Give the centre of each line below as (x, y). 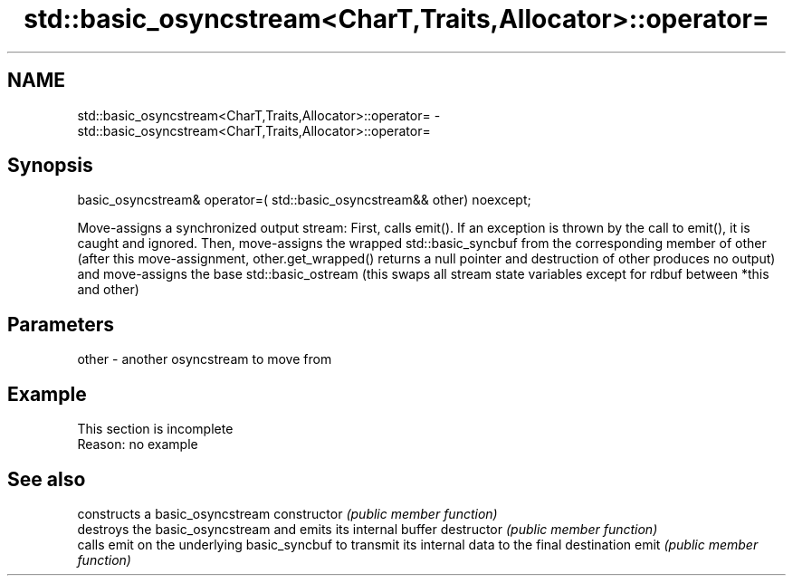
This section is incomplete (155, 429)
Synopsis (50, 166)
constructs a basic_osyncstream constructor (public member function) (287, 513)
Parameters (61, 324)
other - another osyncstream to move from (205, 359)
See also (47, 479)
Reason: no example (138, 444)
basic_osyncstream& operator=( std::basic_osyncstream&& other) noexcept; (304, 200)
